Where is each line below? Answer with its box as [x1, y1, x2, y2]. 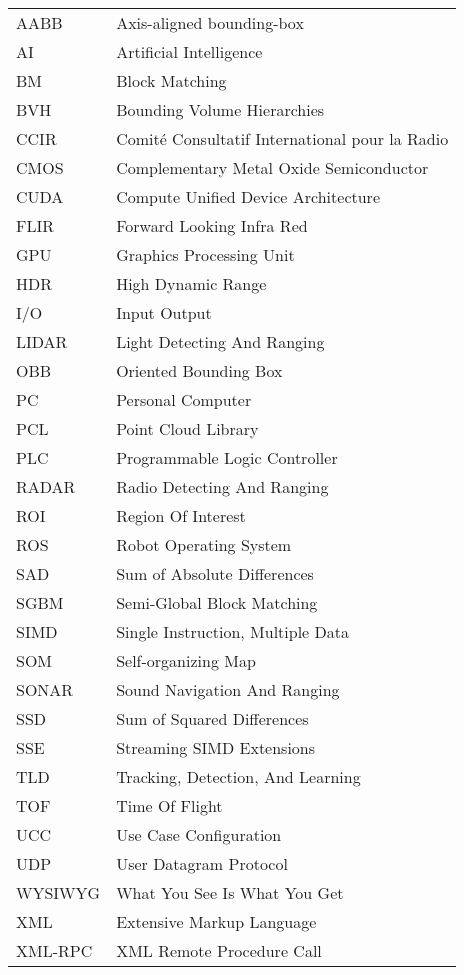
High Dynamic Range [116, 272, 267, 295]
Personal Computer [116, 388, 252, 411]
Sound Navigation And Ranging [116, 678, 340, 701]
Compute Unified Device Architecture [116, 185, 380, 208]
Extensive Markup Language [116, 910, 317, 933]
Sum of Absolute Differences [116, 562, 314, 585]
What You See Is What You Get [116, 881, 344, 904]
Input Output [116, 301, 212, 324]
